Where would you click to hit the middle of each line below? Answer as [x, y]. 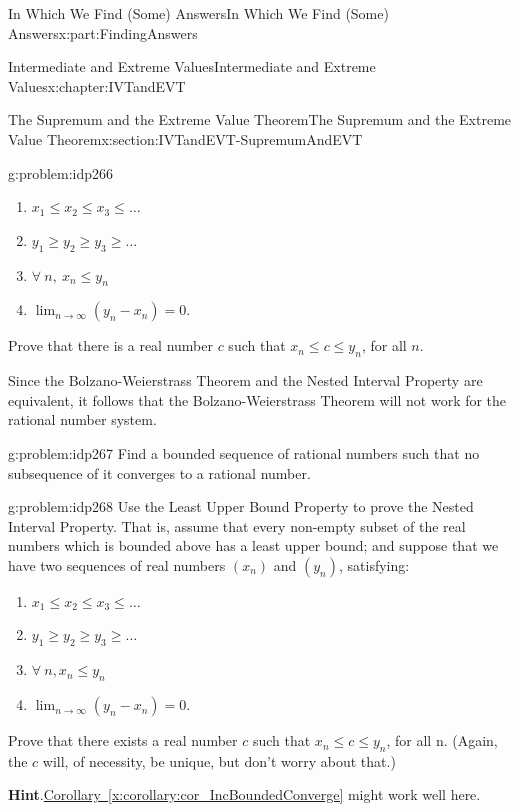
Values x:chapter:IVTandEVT [97, 85]
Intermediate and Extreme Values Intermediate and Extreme [192, 66]
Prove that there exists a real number [123, 740]
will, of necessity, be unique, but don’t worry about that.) [219, 760]
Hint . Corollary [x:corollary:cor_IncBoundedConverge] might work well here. [244, 794]
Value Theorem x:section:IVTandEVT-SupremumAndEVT [185, 138]
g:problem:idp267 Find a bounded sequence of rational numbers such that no [244, 452]
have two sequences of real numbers [117, 564]
